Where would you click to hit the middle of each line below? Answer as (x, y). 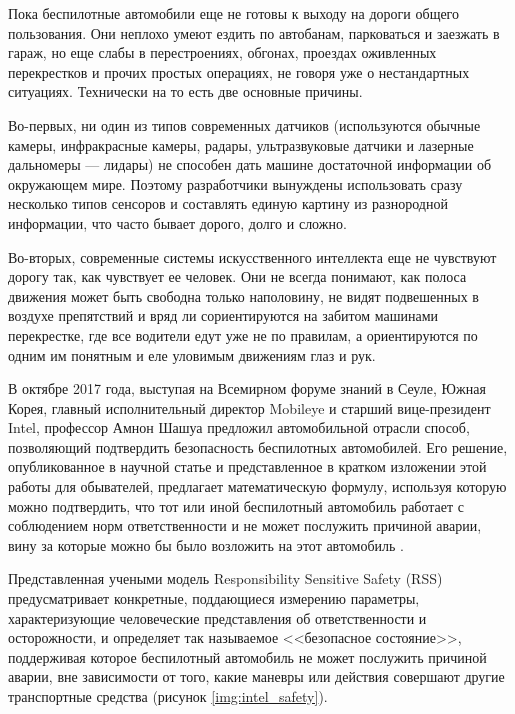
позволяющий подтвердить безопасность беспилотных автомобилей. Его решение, (258, 446)
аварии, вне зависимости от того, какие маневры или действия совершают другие (256, 676)
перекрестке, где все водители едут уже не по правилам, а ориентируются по (243, 334)
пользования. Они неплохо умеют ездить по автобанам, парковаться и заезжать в (254, 32)
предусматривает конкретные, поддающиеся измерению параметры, (214, 598)
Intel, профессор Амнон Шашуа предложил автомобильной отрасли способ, (239, 427)
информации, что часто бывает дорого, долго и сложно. (177, 222)
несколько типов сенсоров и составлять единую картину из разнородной (228, 203)
